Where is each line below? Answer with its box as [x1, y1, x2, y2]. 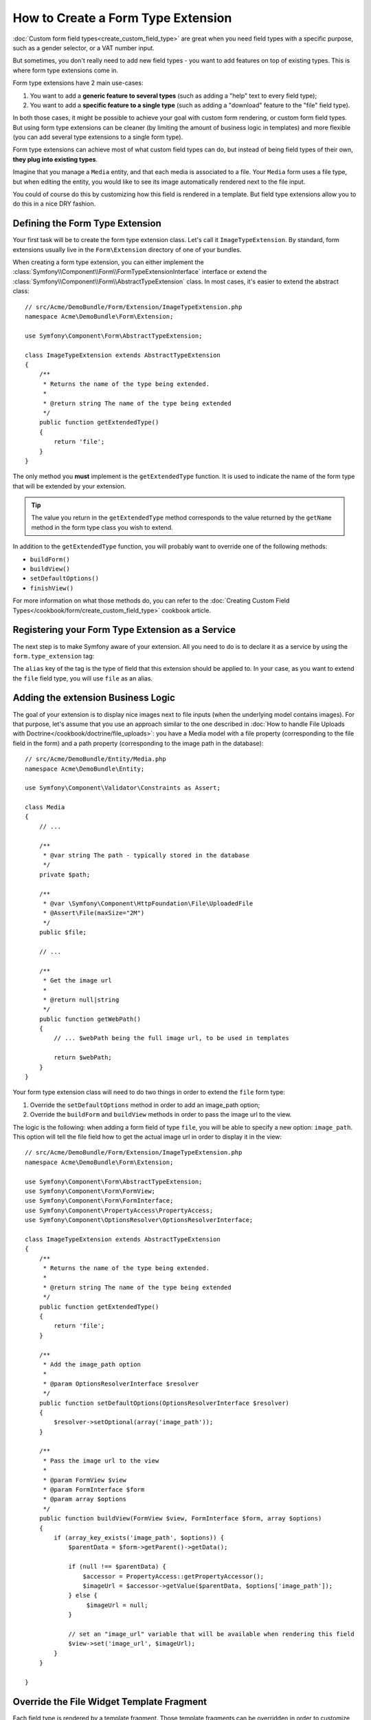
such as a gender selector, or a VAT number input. [12, 43, 155, 52]
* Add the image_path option [43, 1360, 141, 1368]
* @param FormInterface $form [43, 1486, 145, 1494]
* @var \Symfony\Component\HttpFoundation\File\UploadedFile [43, 900, 254, 907]
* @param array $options [43, 1495, 127, 1503]
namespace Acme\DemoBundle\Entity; [25, 764, 145, 773]
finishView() [30, 584, 74, 592]
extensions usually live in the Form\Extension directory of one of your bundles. [12, 245, 242, 254]
